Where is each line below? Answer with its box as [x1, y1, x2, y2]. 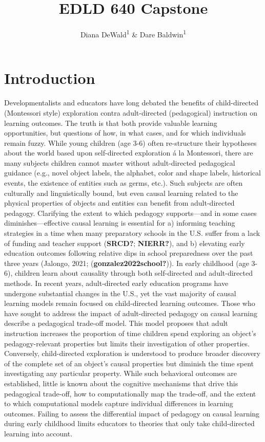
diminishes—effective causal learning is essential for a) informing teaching [4, 217, 235, 228]
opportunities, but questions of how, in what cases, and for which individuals [4, 127, 246, 138]
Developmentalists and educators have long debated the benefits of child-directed [4, 97, 259, 108]
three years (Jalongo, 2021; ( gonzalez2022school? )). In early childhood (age [4, 257, 249, 268]
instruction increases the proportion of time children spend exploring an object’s [4, 327, 256, 338]
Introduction [4, 68, 95, 89]
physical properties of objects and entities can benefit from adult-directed [4, 197, 235, 208]
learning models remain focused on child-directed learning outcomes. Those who [4, 298, 255, 308]
